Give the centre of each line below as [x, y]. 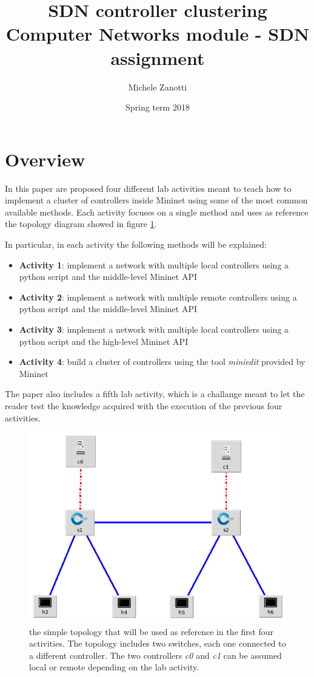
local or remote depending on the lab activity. [114, 667]
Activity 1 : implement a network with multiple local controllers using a [154, 264]
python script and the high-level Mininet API [104, 341]
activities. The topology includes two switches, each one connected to [158, 643]
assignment [158, 57]
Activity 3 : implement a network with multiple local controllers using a [154, 329]
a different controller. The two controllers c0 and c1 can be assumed [155, 655]
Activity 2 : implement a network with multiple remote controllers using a [158, 297]
